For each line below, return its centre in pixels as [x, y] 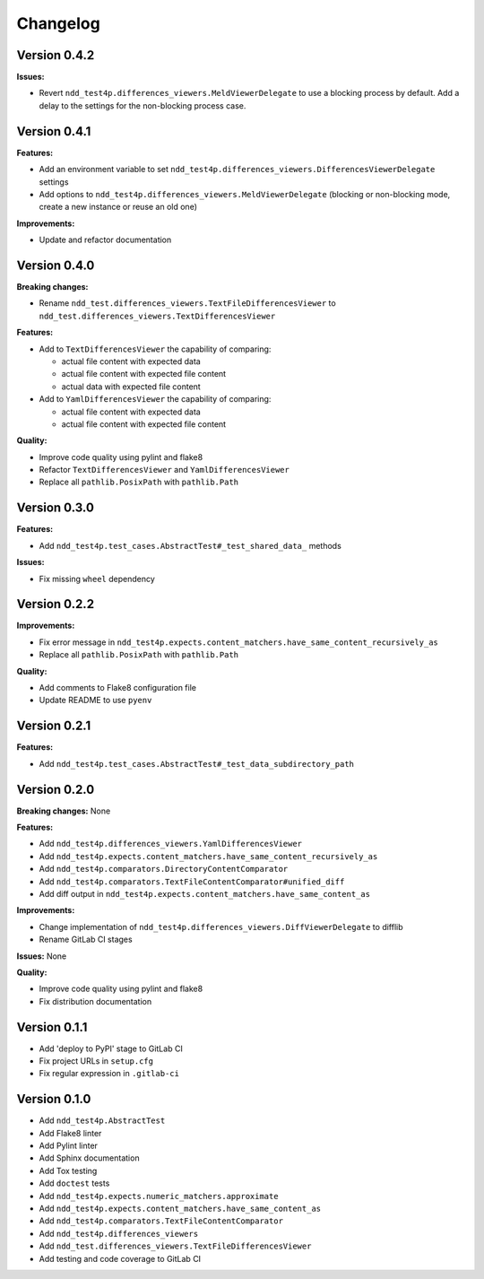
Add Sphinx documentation [89, 1158]
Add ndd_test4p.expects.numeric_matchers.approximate [159, 1196]
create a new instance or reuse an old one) [118, 207]
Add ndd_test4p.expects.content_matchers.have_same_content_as [180, 1209]
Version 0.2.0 [56, 789]
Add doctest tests [74, 1183]
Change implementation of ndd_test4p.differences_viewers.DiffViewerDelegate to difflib [221, 927]
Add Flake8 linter [70, 1133]
